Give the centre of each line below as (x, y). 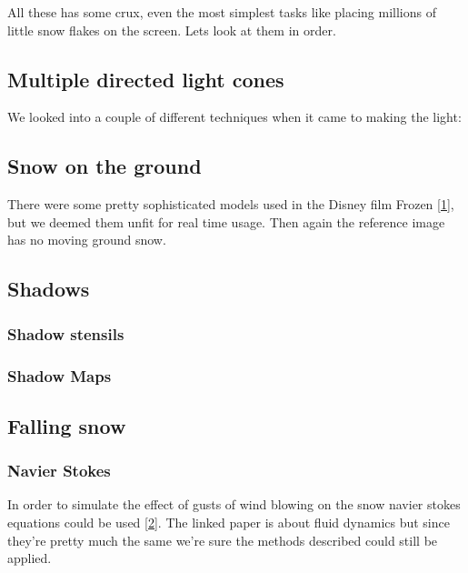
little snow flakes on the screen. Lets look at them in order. (172, 30)
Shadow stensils (66, 333)
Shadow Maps (60, 375)
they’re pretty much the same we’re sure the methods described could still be (223, 540)
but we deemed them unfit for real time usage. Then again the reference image (226, 221)
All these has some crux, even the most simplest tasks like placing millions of (222, 12)
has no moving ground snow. (87, 240)
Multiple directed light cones (146, 79)
